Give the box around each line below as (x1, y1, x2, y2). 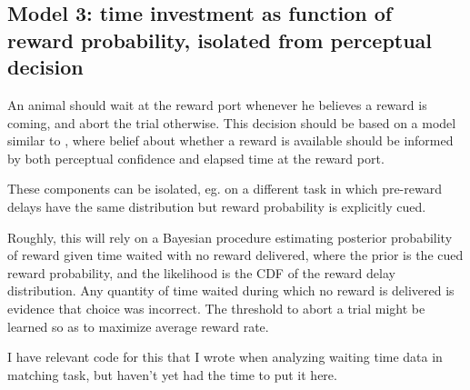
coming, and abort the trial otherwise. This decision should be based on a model (7, 113, 456, 132)
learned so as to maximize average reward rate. (7, 316, 269, 335)
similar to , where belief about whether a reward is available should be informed (7, 131, 454, 150)
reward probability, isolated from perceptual (7, 25, 433, 54)
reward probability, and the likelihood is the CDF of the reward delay (7, 263, 395, 282)
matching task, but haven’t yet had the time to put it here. (7, 365, 337, 384)
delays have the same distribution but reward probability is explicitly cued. (7, 196, 426, 215)
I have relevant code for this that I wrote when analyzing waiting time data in (7, 347, 443, 366)
